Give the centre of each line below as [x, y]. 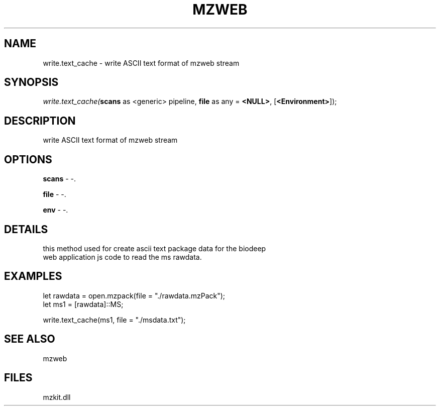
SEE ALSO [30, 339]
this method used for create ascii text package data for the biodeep [154, 248]
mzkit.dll [57, 397]
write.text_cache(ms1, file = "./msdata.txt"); [114, 320]
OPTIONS [28, 159]
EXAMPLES [33, 276]
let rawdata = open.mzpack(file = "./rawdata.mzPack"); [134, 295]
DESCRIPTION [40, 121]
